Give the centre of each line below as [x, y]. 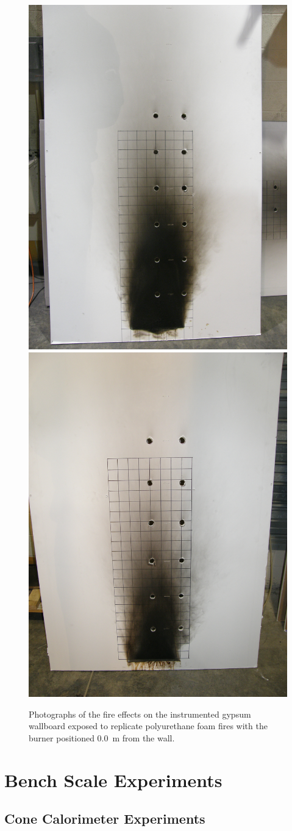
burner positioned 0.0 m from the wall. [102, 738]
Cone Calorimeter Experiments [105, 819]
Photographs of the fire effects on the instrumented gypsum [140, 714]
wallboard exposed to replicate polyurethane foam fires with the [148, 726]
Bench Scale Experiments [113, 779]
